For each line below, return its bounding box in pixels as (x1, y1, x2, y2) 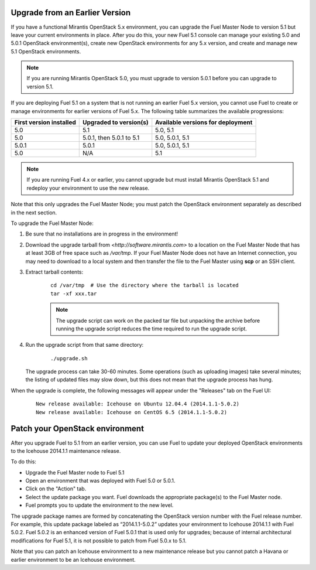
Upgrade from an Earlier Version (11, 8, 131, 18)
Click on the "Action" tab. (25, 485, 87, 492)
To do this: (11, 458, 36, 465)
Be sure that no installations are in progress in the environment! (25, 230, 178, 237)
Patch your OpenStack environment (11, 424, 145, 434)
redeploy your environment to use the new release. (26, 185, 150, 192)
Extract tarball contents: (25, 268, 84, 275)
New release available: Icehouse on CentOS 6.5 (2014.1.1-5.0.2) (36, 409, 228, 415)
